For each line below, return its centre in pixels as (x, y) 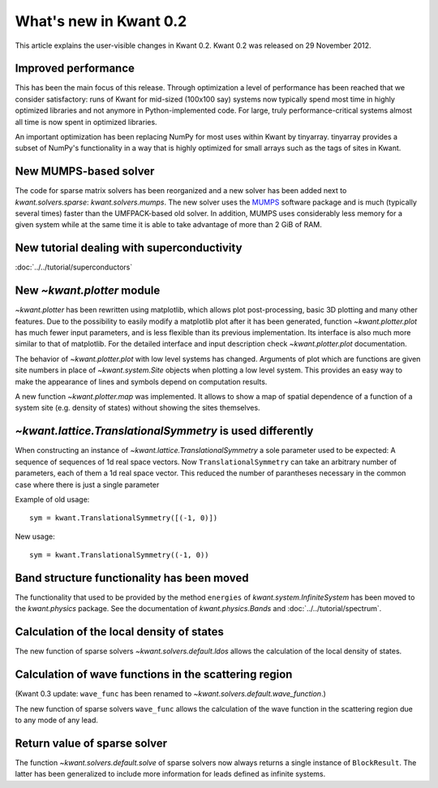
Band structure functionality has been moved (132, 577)
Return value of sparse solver (91, 743)
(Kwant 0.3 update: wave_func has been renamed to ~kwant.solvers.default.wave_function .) (170, 694)
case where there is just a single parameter (87, 484)
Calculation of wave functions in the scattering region (154, 675)
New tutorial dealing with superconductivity (129, 248)
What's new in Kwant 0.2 (101, 21)
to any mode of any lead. (57, 720)
